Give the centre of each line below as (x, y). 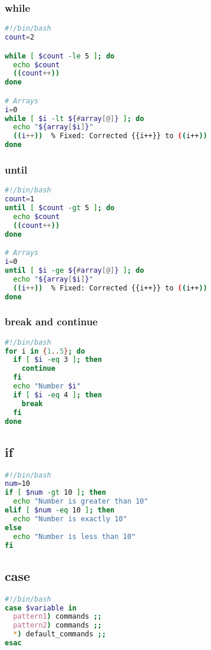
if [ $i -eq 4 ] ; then (57, 395)
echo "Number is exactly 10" (70, 519)
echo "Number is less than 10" (74, 536)
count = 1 (20, 199)
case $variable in (41, 608)
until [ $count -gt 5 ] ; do (60, 208)
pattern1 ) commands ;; (57, 617)
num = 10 (17, 484)
